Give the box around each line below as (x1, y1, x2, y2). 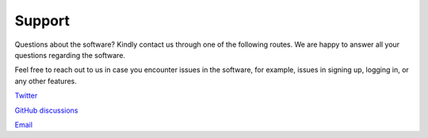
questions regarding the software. (14, 50, 126, 59)
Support (14, 12, 71, 29)
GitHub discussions (14, 105, 78, 115)
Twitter (14, 91, 38, 101)
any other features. (14, 76, 77, 86)
